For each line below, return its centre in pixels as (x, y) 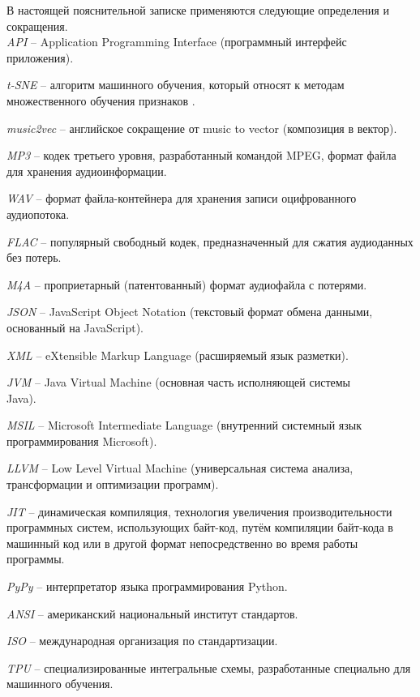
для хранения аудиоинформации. (87, 171)
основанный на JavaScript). (75, 327)
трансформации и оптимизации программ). (113, 484)
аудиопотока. (38, 214)
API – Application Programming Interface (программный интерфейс (177, 42)
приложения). (40, 57)
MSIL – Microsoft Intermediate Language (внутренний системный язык (184, 425)
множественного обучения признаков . (101, 100)
